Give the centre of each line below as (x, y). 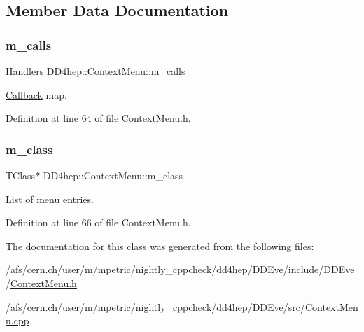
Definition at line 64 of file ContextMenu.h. (98, 118)
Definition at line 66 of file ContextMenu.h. (98, 222)
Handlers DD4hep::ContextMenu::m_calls (96, 71)
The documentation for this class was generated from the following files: (160, 245)
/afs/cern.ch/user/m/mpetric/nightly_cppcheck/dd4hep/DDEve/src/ (155, 306)
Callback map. (36, 94)
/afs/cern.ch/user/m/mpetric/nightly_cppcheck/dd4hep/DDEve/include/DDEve (180, 269)
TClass (21, 175)
